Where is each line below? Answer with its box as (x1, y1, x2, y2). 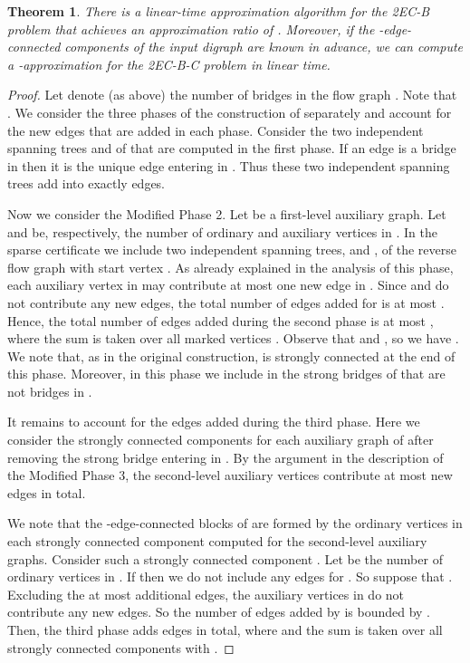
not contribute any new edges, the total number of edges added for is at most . (7, 293, 445, 312)
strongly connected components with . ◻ (7, 638, 235, 657)
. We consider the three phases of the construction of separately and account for (7, 102, 452, 121)
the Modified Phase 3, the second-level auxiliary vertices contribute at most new (7, 466, 453, 485)
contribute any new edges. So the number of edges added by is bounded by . (7, 602, 430, 621)
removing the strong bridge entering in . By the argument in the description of (7, 447, 444, 466)
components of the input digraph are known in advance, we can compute (64, 37, 464, 56)
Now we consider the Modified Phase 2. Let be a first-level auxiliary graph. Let (7, 204, 446, 223)
